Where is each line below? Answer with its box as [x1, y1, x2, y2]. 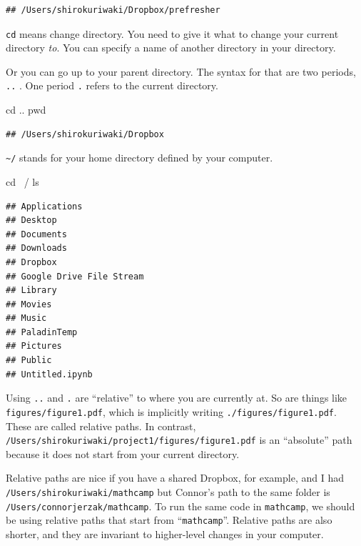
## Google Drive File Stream [6, 271, 144, 282]
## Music [6, 313, 47, 324]
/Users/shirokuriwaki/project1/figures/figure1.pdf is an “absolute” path [6, 432, 352, 447]
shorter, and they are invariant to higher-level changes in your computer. [6, 526, 324, 541]
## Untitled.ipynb [6, 369, 93, 379]
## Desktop [6, 215, 57, 226]
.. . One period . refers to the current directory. [6, 78, 218, 93]
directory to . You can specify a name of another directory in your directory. [6, 40, 336, 55]
